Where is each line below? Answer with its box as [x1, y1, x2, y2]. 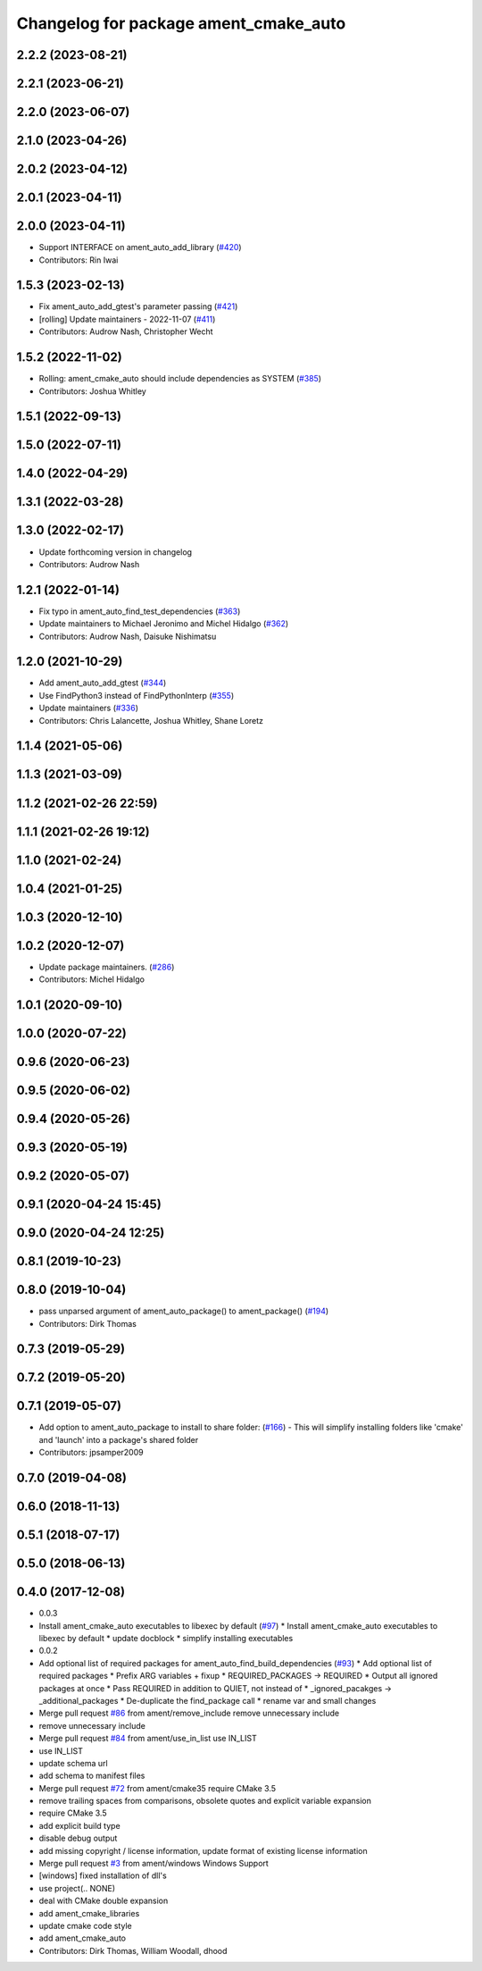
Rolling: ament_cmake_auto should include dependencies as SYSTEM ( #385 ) [38, 373, 321, 384]
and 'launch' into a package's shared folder [38, 1434, 199, 1445]
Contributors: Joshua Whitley [38, 385, 146, 397]
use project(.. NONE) [38, 1883, 116, 1893]
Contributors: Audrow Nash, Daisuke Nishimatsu [38, 631, 217, 642]
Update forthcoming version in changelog [38, 546, 192, 558]
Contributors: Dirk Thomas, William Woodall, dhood [38, 1945, 228, 1956]
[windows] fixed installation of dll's [38, 1870, 167, 1881]
